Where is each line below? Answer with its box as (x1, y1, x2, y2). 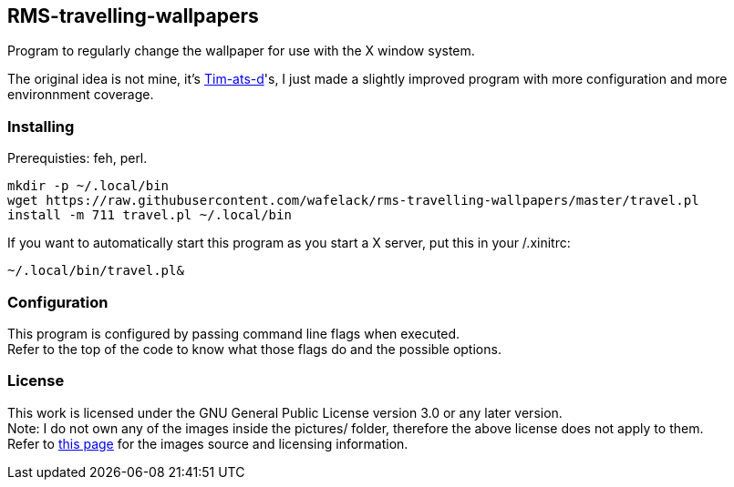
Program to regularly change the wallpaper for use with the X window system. (7, 43, 475, 59)
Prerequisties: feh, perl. (7, 150, 148, 167)
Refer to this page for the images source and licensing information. (7, 435, 408, 451)
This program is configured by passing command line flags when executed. (7, 325, 460, 341)
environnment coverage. (7, 86, 154, 103)
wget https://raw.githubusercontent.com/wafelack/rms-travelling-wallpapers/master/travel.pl (7, 193, 699, 208)
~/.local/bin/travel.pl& (7, 263, 184, 279)
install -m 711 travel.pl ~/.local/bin (7, 208, 292, 223)
